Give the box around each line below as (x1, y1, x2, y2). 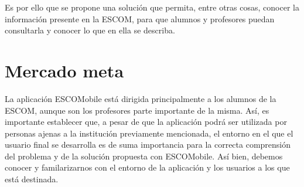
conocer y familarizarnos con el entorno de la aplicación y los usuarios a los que (5, 161, 290, 174)
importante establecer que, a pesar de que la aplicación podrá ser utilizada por (5, 115, 287, 128)
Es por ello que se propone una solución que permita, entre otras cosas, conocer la (5, 1, 299, 13)
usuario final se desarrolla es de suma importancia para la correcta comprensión (5, 138, 291, 151)
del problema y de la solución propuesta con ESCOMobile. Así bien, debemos (5, 149, 283, 162)
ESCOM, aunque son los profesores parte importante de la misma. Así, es (5, 104, 269, 116)
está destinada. (5, 173, 59, 185)
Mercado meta (5, 58, 124, 82)
